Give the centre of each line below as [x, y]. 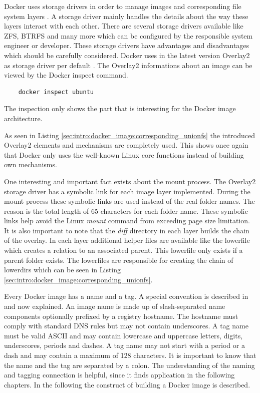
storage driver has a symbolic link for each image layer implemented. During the [127, 191]
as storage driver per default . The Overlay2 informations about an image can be [128, 65]
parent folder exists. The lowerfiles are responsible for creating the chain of [119, 260]
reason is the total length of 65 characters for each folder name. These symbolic [126, 211]
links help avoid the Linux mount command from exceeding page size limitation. [127, 221]
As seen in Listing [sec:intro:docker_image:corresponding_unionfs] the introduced [130, 135]
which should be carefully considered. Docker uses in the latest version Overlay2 [127, 55]
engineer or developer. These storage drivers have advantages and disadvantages [127, 45]
